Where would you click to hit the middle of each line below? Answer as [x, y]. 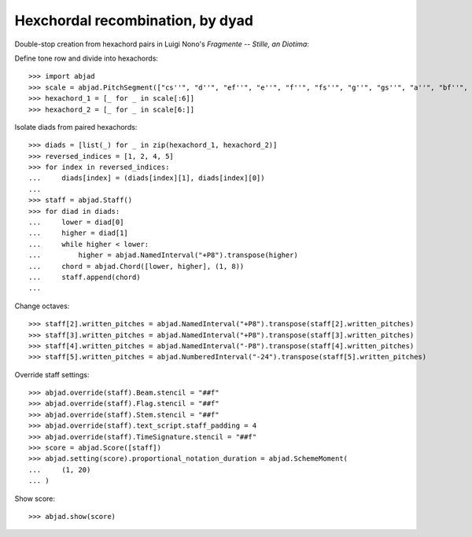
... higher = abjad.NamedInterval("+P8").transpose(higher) [163, 255]
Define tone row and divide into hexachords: [87, 58]
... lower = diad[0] [76, 223]
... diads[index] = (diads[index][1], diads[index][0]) [147, 178]
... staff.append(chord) [85, 277]
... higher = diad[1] [79, 233]
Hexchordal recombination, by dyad [134, 20]
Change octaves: [42, 306]
